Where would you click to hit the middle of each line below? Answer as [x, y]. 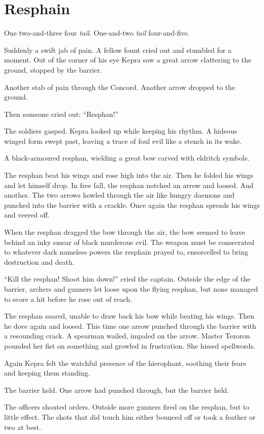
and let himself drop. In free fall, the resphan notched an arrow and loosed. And [129, 185]
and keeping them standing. [47, 373]
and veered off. [27, 215]
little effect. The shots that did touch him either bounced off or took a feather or [130, 416]
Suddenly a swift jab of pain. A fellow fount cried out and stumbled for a [118, 50]
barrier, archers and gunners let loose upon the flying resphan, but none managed [131, 289]
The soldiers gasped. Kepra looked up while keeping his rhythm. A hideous [121, 131]
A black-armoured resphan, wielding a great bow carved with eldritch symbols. [127, 158]
